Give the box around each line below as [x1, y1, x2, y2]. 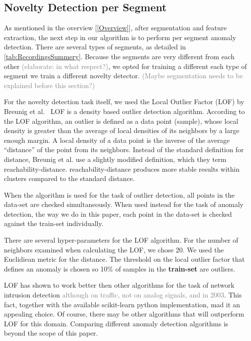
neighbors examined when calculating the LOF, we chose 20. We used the [4, 244, 224, 254]
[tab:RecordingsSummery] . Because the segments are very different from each [4, 51, 235, 61]
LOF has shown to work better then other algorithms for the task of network [4, 280, 234, 290]
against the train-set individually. [4, 218, 104, 228]
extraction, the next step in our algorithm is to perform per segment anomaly [4, 32, 236, 42]
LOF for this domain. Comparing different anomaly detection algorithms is [4, 318, 229, 328]
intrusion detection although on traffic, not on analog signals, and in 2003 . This [4, 290, 242, 300]
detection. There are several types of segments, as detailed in [4, 42, 186, 52]
